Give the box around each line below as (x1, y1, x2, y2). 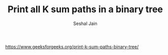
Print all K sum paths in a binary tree (7, 4, 163, 15)
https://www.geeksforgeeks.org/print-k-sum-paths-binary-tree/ (5, 43, 139, 49)
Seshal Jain (73, 20, 97, 26)
